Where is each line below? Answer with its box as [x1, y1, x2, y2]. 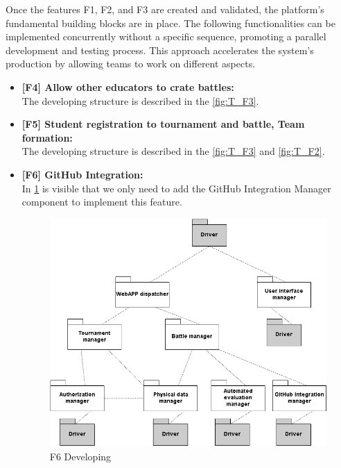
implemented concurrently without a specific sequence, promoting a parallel [6, 29, 326, 44]
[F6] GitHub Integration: [21, 167, 143, 181]
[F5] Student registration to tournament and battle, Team [21, 117, 305, 131]
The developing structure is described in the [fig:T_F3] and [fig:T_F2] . [21, 144, 325, 158]
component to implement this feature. [21, 194, 182, 209]
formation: [21, 130, 73, 144]
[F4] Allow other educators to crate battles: [21, 79, 234, 94]
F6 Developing [49, 449, 112, 463]
